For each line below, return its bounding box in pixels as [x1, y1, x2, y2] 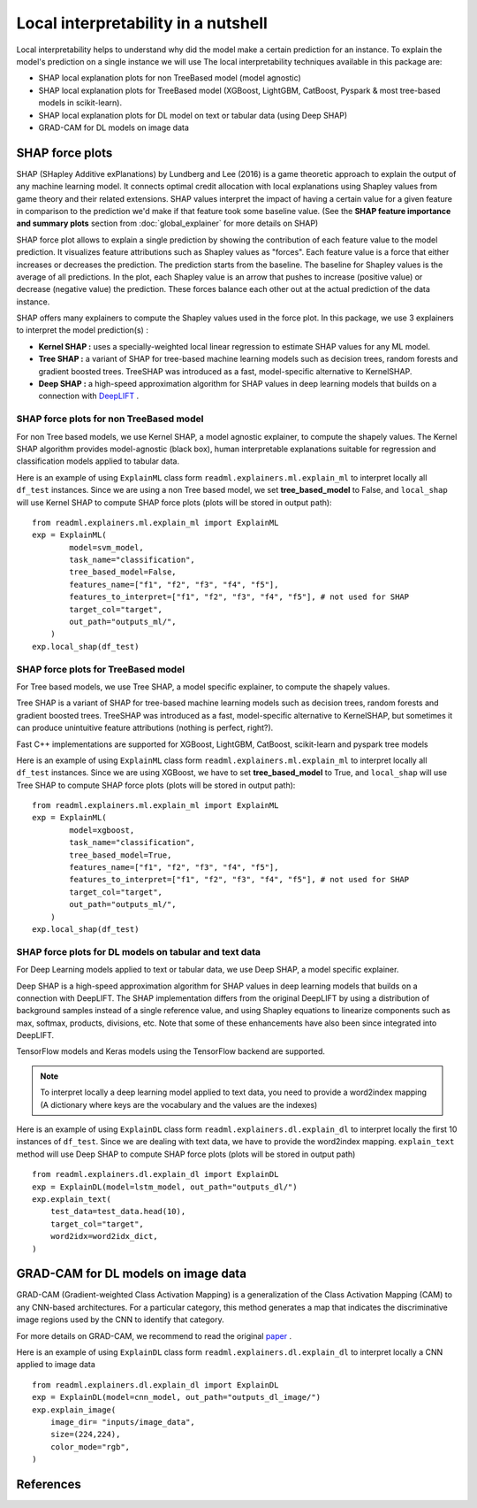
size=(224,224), [49, 1429, 121, 1440]
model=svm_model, [69, 542, 145, 552]
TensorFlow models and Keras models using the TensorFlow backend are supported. [16, 1046, 326, 1057]
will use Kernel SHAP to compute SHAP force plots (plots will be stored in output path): [16, 496, 332, 508]
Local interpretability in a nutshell [16, 13, 269, 33]
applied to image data [16, 1359, 96, 1370]
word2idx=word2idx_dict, [49, 1231, 158, 1242]
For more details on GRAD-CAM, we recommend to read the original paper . [16, 1330, 291, 1341]
